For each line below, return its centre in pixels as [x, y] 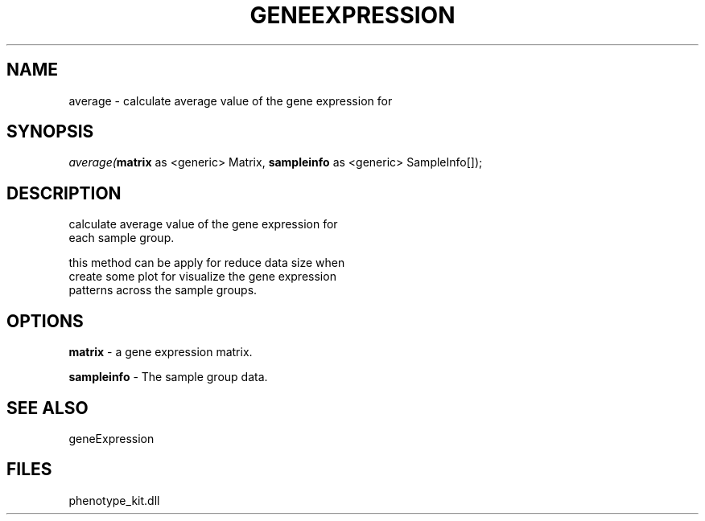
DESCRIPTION [64, 193]
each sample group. [122, 238]
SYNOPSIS [50, 132]
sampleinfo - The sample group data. [168, 377]
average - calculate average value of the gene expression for [231, 101]
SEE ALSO [47, 408]
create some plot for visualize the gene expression [202, 277]
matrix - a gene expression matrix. [161, 352]
